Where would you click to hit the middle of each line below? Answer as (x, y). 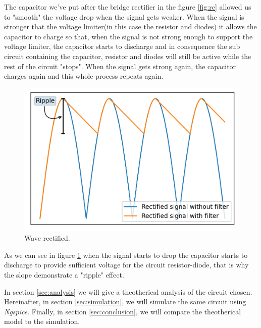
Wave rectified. (47, 238)
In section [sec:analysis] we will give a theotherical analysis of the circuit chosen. (128, 291)
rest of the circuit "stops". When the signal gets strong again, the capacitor (120, 66)
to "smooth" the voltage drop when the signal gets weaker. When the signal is (124, 16)
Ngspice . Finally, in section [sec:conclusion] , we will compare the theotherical (123, 311)
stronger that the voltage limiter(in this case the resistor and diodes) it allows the (130, 26)
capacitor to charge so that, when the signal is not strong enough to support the (128, 36)
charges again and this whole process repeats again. (84, 76)
